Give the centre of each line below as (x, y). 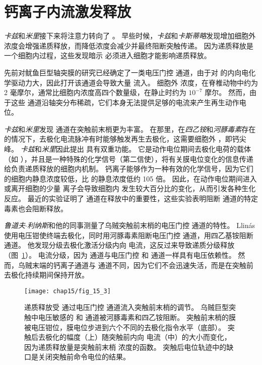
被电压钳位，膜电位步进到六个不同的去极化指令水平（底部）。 (125, 327)
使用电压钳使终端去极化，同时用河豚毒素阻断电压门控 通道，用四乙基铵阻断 (129, 235)
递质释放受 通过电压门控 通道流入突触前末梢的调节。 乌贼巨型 (126, 307)
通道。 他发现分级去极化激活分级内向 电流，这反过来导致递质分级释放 (119, 245)
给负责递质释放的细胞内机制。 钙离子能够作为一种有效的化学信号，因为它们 (129, 169)
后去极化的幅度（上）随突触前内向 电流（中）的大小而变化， (131, 337)
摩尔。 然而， (227, 92)
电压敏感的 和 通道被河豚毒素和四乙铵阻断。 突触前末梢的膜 (137, 317)
